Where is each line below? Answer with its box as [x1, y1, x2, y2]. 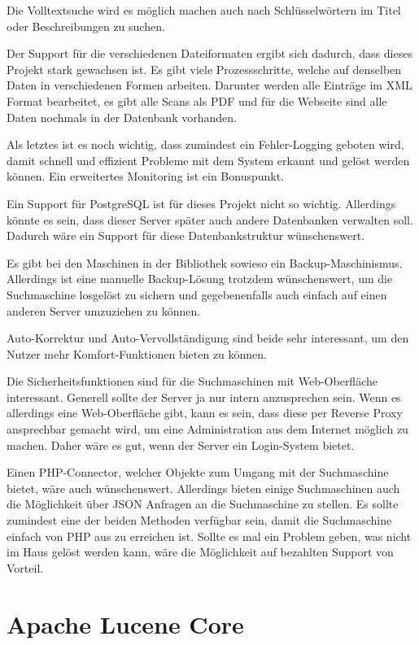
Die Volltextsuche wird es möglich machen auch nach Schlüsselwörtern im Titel [7, 2, 401, 18]
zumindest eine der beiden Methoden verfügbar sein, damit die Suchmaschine [7, 512, 392, 529]
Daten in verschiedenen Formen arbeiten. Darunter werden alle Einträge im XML [7, 76, 412, 94]
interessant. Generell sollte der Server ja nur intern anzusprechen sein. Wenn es [7, 388, 401, 405]
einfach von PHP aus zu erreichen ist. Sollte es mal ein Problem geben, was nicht [7, 527, 412, 544]
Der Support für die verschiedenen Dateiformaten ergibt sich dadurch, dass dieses [7, 45, 412, 62]
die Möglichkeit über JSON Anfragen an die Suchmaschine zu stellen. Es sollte [7, 495, 399, 512]
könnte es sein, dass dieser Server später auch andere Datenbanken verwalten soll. [7, 211, 413, 228]
